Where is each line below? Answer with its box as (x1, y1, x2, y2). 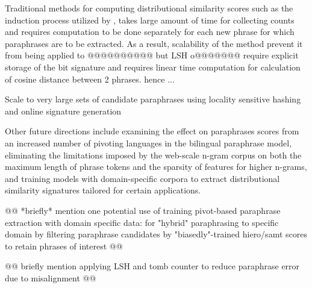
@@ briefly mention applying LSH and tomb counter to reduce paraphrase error (5, 260, 300, 272)
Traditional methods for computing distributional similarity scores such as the (5, 2, 293, 14)
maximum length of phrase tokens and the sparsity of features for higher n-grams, (5, 160, 307, 173)
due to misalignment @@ (5, 271, 96, 284)
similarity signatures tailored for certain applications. (5, 184, 201, 196)
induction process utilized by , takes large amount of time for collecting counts (5, 13, 295, 26)
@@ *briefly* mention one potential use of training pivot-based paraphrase (5, 204, 281, 216)
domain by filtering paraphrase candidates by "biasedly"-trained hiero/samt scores (5, 228, 307, 240)
